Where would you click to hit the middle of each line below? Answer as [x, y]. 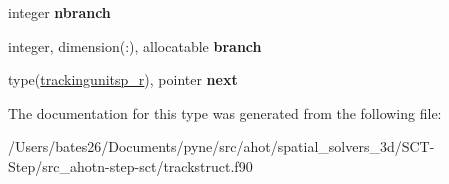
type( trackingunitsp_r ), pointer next [123, 79]
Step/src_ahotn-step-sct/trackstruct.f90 [130, 165]
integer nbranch [59, 12]
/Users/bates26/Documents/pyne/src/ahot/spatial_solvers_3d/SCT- [221, 146]
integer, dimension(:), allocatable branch [135, 45]
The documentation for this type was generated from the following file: [225, 112]
